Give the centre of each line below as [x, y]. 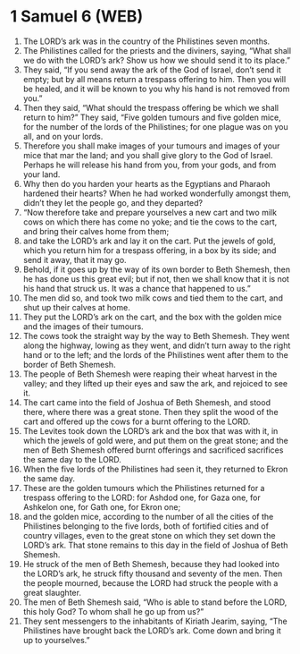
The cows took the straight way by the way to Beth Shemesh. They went [156, 335]
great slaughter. [52, 592]
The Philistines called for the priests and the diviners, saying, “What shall [157, 50]
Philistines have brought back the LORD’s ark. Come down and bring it [152, 630]
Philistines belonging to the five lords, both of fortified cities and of [146, 526]
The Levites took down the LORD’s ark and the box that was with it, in [150, 430]
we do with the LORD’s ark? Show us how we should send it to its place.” [157, 60]
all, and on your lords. [63, 136]
